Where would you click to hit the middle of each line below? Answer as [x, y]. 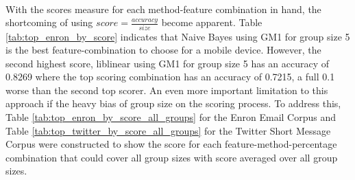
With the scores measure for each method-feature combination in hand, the [163, 9]
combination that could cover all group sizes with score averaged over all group [172, 157]
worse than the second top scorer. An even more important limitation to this [167, 90]
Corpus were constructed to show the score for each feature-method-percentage [171, 144]
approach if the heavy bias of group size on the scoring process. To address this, [173, 103]
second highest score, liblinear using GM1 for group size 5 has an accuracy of [168, 63]
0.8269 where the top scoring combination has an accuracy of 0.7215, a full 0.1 [170, 77]
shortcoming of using [49, 22]
